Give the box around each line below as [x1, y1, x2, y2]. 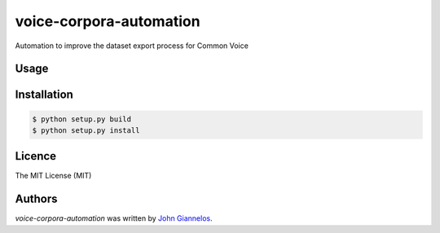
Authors [15, 192, 58, 206]
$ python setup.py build [32, 114, 132, 124]
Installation [15, 88, 73, 102]
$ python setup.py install [32, 125, 140, 134]
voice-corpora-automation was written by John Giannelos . [15, 213, 213, 223]
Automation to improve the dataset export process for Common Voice [15, 41, 249, 51]
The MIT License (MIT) [15, 171, 92, 181]
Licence [15, 149, 57, 163]
